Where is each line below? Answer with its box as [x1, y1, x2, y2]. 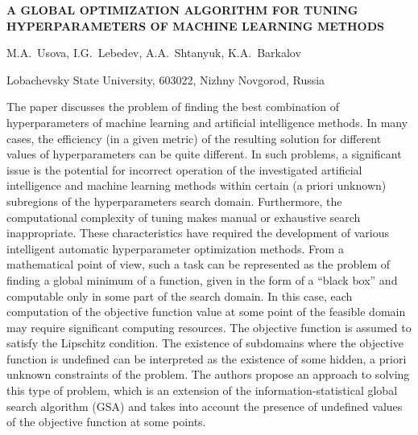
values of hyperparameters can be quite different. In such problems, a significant [6, 146, 402, 162]
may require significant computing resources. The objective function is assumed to [6, 318, 412, 335]
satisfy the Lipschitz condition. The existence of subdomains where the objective [6, 334, 404, 351]
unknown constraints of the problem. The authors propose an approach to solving [6, 366, 410, 383]
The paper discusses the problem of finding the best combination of [6, 98, 340, 115]
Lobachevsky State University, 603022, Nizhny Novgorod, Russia [6, 71, 325, 88]
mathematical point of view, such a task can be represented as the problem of [6, 256, 390, 273]
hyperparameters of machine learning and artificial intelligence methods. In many [6, 113, 408, 130]
